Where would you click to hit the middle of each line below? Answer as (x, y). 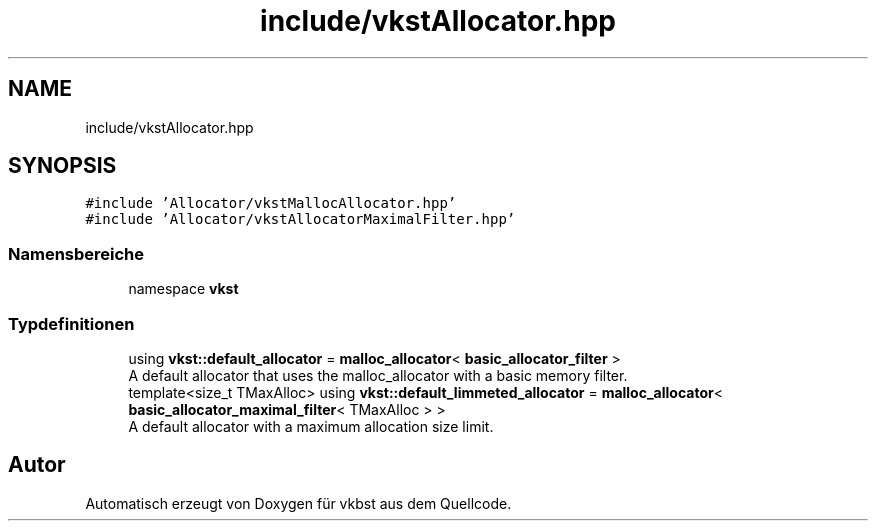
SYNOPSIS (62, 166)
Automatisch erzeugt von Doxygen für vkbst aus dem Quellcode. (298, 503)
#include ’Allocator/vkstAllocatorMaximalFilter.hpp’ (300, 219)
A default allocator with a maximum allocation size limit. (311, 426)
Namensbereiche (76, 253)
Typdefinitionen (71, 323)
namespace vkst (183, 289)
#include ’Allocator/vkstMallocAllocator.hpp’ (271, 203)
